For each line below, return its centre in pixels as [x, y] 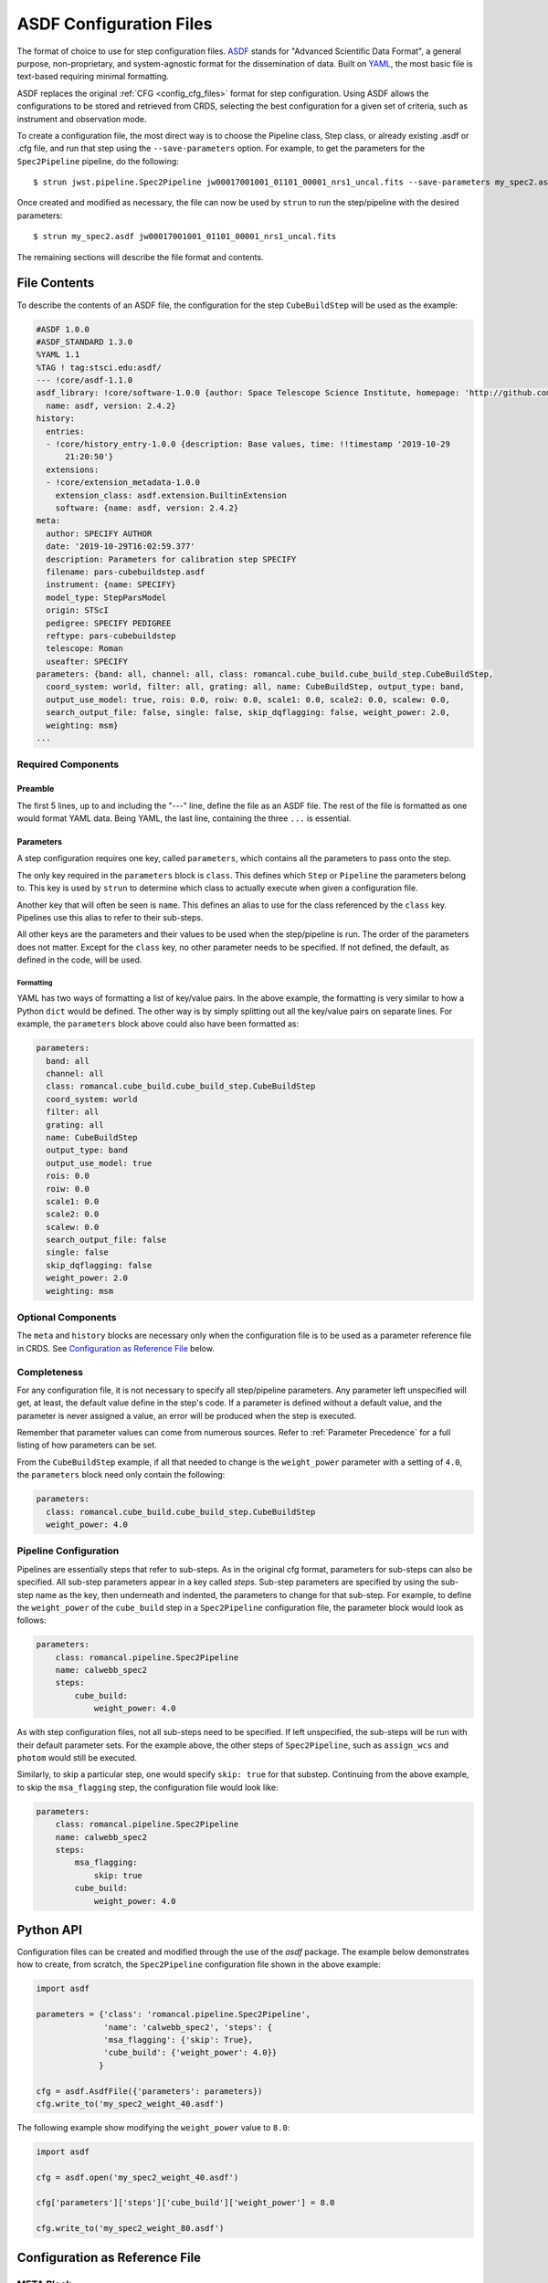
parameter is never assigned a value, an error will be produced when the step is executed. [186, 1415]
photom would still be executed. [77, 1758]
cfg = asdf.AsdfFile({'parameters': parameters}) [149, 2091]
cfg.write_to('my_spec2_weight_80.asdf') [130, 2229]
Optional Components [67, 1317]
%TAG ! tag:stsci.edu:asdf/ [99, 367]
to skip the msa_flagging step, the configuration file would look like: [148, 1787]
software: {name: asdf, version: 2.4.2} [147, 508]
